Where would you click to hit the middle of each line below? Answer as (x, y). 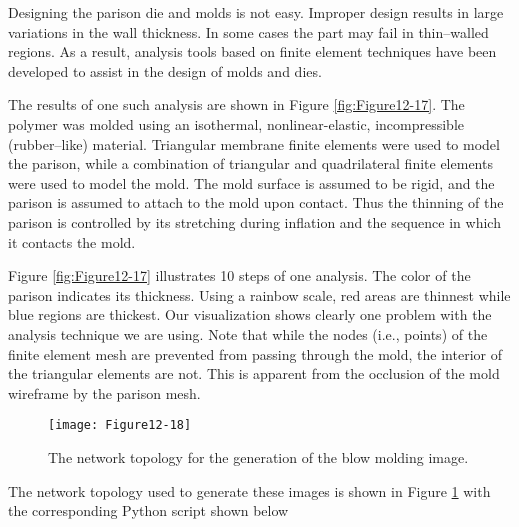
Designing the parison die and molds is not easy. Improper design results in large (256, 12)
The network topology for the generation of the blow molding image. (258, 456)
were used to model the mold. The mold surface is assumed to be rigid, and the (251, 182)
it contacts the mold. (72, 241)
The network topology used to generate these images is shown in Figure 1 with (249, 490)
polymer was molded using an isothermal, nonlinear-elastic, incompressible (236, 123)
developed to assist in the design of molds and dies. (165, 70)
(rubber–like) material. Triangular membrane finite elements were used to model (254, 143)
